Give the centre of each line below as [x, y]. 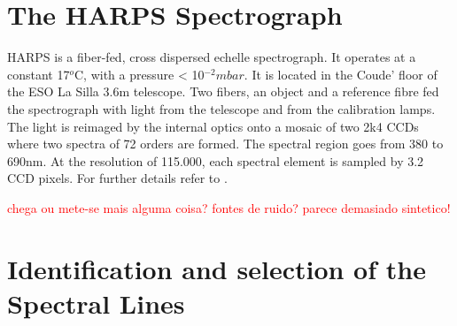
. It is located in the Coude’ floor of [341, 74]
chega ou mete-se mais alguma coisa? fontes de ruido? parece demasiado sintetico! [229, 207]
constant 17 [39, 74]
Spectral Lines [96, 303]
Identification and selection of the [217, 268]
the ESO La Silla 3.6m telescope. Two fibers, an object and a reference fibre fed [223, 91]
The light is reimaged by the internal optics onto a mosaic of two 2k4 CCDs [213, 126]
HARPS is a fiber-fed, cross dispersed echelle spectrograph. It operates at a [212, 57]
